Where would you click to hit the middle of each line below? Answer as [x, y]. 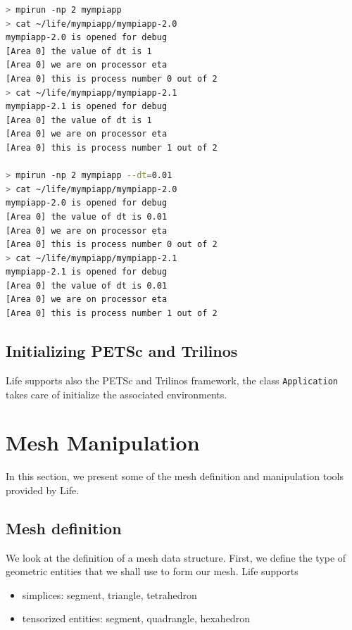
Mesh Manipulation [103, 442]
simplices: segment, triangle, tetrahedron [109, 594]
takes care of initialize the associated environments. [117, 394]
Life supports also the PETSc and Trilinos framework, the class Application [172, 380]
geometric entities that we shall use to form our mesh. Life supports [152, 571]
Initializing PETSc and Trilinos [122, 351]
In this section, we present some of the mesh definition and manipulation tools [175, 476]
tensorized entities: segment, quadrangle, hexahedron [136, 618]
